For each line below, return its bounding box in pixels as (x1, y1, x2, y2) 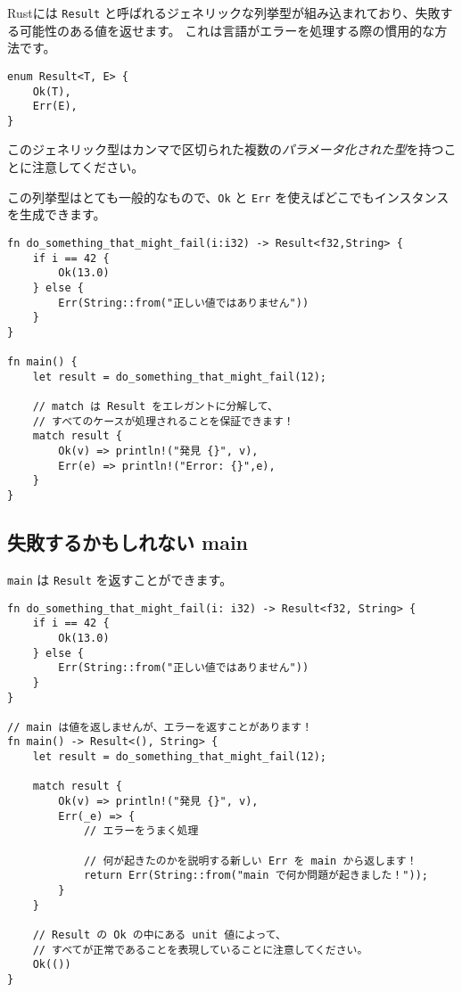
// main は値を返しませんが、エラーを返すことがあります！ (7, 720, 313, 734)
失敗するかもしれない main (7, 529, 249, 556)
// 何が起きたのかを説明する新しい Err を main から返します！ (83, 854, 417, 867)
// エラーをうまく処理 (83, 824, 199, 838)
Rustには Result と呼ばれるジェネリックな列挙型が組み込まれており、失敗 (7, 4, 441, 21)
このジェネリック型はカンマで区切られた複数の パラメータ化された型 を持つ (7, 140, 444, 159)
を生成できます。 (7, 205, 106, 224)
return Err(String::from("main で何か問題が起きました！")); (83, 869, 428, 882)
